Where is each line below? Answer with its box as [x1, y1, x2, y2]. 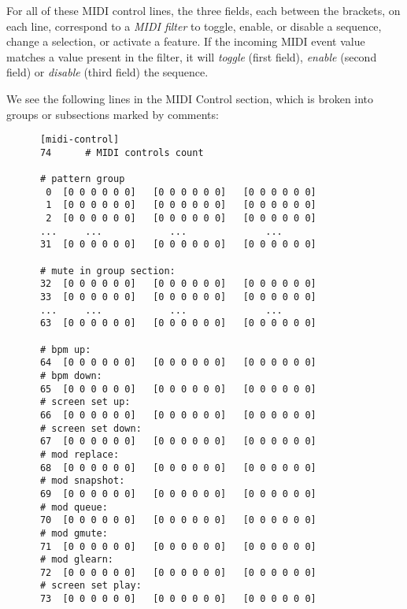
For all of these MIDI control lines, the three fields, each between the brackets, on [6, 2, 401, 18]
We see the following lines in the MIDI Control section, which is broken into [6, 90, 374, 106]
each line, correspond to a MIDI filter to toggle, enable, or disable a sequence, [6, 17, 382, 34]
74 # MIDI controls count [39, 147, 204, 158]
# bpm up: [39, 343, 91, 355]
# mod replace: [39, 448, 120, 460]
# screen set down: [39, 422, 142, 434]
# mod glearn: [39, 554, 114, 566]
